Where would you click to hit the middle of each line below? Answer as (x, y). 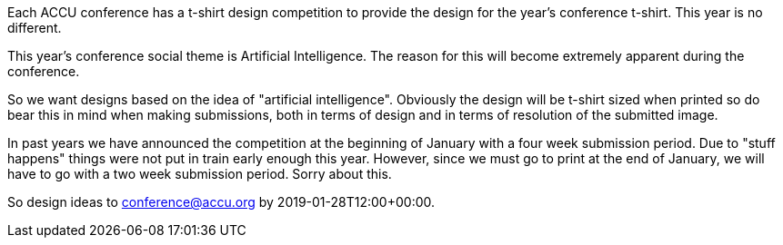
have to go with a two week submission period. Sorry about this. (200, 174)
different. (35, 28)
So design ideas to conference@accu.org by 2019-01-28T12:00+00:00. (221, 202)
